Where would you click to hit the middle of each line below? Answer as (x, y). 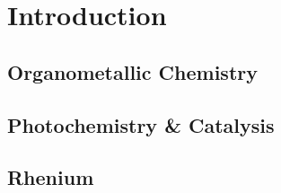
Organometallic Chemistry (132, 71)
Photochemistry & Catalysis (141, 124)
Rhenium (51, 177)
